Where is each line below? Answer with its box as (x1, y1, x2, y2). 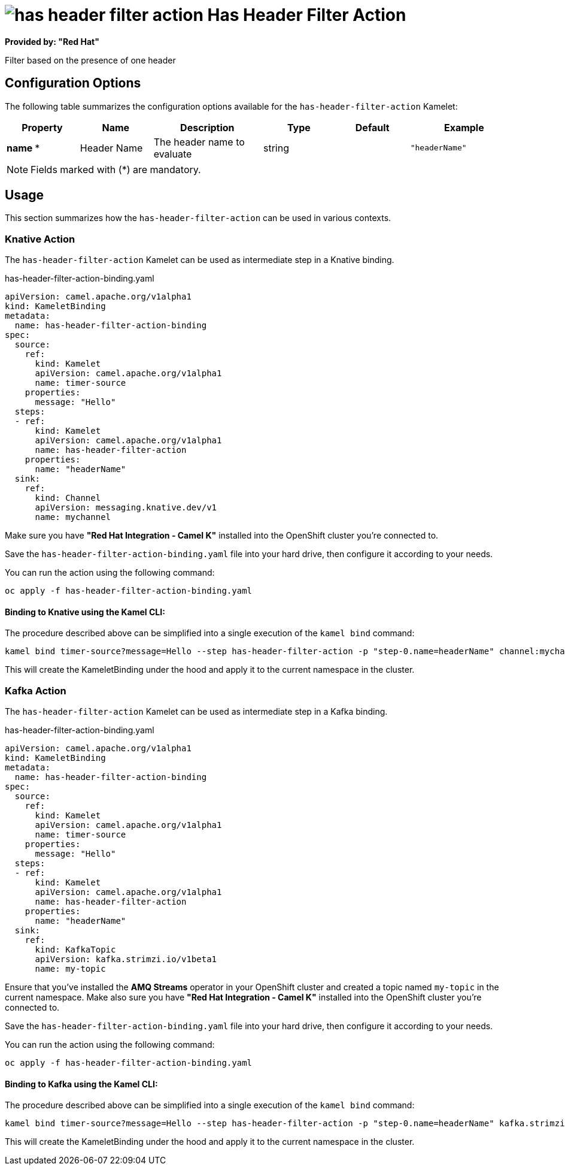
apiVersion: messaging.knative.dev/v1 (35, 503, 217, 513)
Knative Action (5, 232, 75, 245)
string (263, 141, 289, 154)
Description (180, 121, 235, 134)
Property (22, 121, 63, 134)
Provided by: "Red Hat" (5, 36, 99, 47)
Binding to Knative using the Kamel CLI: (5, 606, 165, 617)
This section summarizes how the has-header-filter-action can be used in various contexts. (5, 213, 391, 223)
